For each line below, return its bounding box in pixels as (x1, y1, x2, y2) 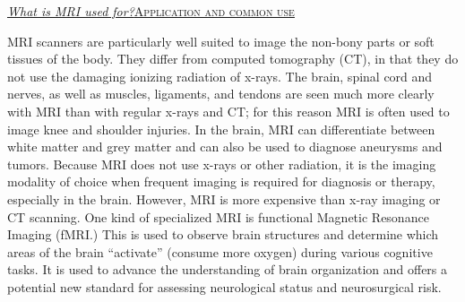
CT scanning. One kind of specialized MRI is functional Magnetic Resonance (7, 207, 429, 226)
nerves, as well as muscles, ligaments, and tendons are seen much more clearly (7, 84, 435, 103)
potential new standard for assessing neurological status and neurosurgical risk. (7, 277, 442, 296)
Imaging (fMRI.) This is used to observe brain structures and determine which (7, 225, 439, 244)
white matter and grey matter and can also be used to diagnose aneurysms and (7, 137, 443, 156)
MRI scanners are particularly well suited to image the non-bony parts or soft (7, 31, 435, 50)
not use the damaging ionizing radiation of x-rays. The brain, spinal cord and (7, 66, 433, 85)
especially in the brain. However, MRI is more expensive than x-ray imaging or (7, 189, 441, 208)
